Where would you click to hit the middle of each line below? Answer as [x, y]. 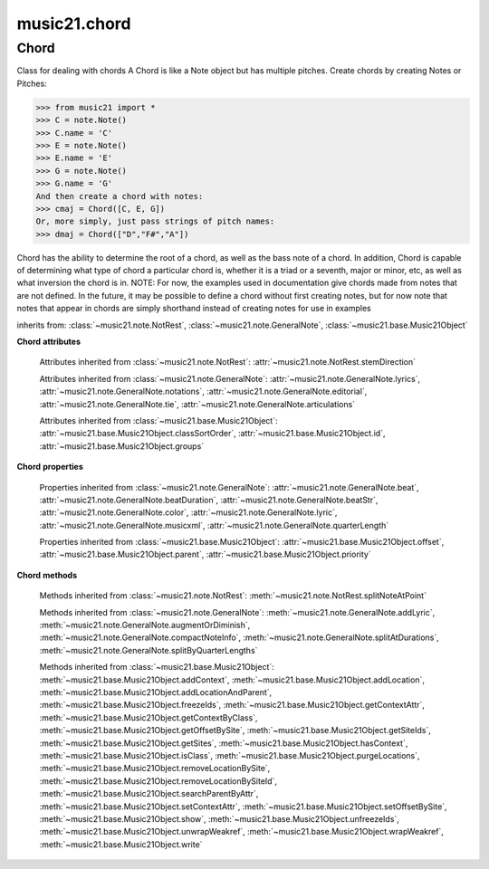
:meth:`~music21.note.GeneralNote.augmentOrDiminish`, [145, 625]
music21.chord [74, 24]
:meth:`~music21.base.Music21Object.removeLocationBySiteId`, [158, 781]
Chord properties [50, 467]
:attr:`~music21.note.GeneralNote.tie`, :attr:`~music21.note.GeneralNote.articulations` [197, 404]
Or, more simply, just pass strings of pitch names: [155, 221]
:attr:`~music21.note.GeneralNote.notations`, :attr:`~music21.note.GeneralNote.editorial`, [203, 392]
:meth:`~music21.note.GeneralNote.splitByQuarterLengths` [149, 650]
